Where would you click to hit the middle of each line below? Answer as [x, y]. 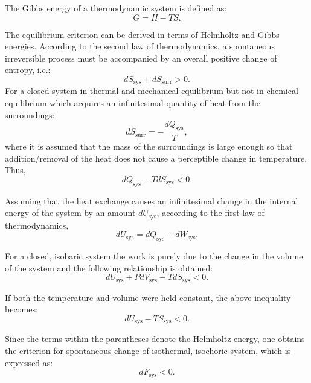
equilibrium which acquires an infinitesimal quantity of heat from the [133, 103]
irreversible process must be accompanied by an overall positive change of [141, 58]
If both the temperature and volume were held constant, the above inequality [148, 297]
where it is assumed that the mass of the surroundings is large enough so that [149, 146]
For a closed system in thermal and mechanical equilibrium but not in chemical [152, 91]
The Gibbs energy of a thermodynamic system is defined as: [116, 8]
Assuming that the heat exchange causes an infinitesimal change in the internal [152, 201]
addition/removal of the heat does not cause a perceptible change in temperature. [156, 158]
